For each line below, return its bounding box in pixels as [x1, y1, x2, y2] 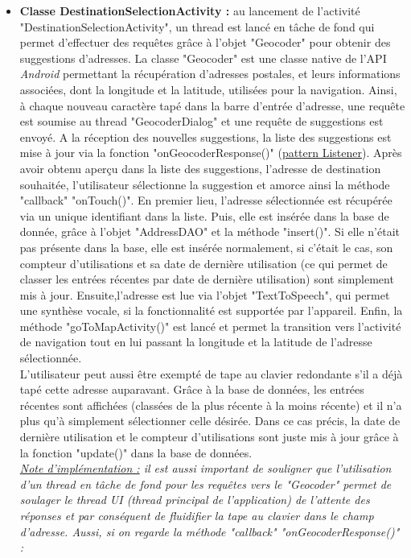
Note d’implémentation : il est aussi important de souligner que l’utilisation [19, 460, 392, 477]
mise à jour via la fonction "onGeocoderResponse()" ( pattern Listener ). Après [19, 144, 402, 161]
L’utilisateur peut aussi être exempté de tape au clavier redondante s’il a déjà [19, 365, 403, 382]
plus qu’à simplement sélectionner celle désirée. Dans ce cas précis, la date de [19, 412, 401, 429]
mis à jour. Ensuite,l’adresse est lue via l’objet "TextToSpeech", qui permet [19, 286, 390, 303]
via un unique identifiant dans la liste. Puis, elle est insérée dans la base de [19, 207, 389, 224]
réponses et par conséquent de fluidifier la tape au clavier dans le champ [19, 507, 374, 523]
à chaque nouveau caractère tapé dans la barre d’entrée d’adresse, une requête [19, 97, 405, 114]
